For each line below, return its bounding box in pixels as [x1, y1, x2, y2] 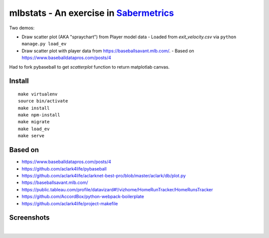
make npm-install [18, 112, 60, 118]
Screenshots [9, 214, 50, 222]
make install [18, 105, 50, 111]
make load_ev [18, 126, 50, 132]
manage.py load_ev [21, 41, 67, 47]
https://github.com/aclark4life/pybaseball [21, 165, 107, 171]
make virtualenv [18, 91, 58, 97]
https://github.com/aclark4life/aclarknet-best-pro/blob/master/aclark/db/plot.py [21, 172, 186, 178]
